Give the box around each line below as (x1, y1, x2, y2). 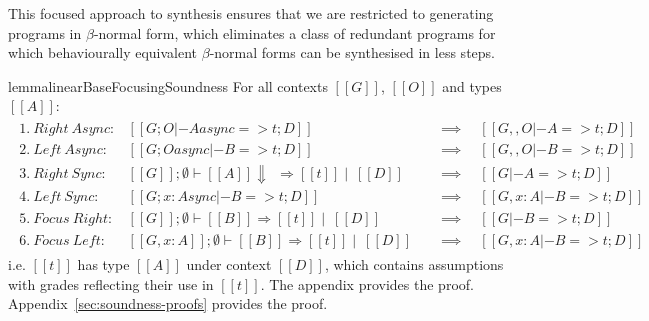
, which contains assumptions (324, 254, 504, 275)
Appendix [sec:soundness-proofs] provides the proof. (8, 293, 328, 314)
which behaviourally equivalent (8, 42, 198, 63)
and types (442, 75, 502, 96)
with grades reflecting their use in (8, 273, 214, 294)
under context (186, 254, 272, 275)
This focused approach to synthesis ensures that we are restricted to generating (8, 3, 494, 23)
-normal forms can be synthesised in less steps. (209, 42, 495, 63)
